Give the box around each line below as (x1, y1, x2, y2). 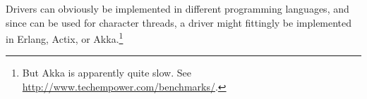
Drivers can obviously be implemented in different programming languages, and (6, 1, 349, 15)
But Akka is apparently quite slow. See (22, 65, 191, 80)
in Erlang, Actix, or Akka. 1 (6, 29, 124, 46)
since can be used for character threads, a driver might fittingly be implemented (6, 15, 352, 29)
